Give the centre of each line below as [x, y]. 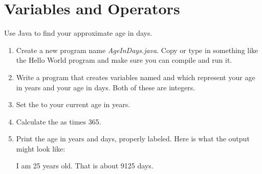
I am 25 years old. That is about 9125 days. [85, 166]
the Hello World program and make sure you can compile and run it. [124, 60]
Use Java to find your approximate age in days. [78, 33]
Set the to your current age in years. [73, 104]
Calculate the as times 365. [59, 121]
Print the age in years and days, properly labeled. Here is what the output [133, 139]
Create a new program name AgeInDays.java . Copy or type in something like [137, 50]
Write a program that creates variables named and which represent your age [136, 77]
